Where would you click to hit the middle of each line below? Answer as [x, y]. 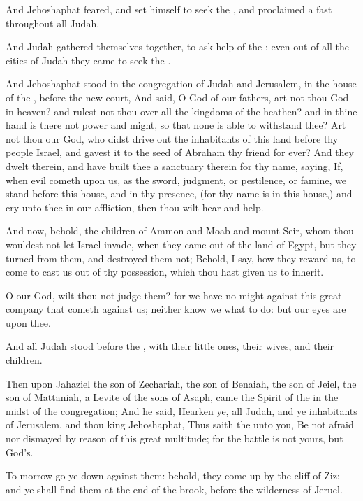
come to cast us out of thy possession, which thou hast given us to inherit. [165, 272]
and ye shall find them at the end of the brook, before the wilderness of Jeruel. [174, 489]
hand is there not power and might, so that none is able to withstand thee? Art [176, 125]
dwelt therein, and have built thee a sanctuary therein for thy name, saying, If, [175, 165]
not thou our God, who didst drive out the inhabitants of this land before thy [172, 138]
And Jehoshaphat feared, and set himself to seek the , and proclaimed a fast [169, 9]
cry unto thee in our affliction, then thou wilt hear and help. [135, 207]
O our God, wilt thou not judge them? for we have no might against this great [174, 295]
